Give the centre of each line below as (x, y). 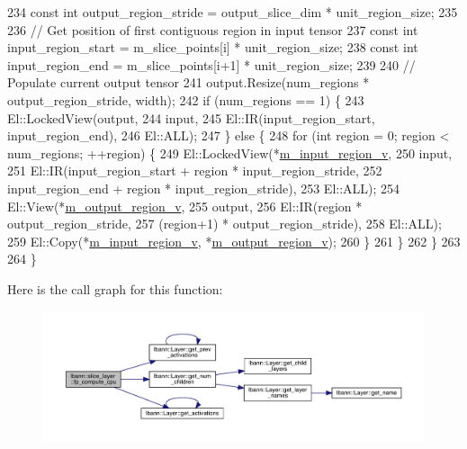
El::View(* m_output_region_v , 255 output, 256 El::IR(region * (185, 206)
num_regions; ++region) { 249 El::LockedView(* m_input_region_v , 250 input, (230, 153)
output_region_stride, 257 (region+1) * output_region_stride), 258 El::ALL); (225, 224)
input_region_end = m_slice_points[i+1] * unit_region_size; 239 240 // (211, 64)
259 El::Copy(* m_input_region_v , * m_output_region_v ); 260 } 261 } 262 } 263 (234, 241)
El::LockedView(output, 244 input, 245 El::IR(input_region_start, (191, 117)
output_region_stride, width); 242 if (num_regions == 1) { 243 (186, 99)
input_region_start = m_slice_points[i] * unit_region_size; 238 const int (213, 47)
